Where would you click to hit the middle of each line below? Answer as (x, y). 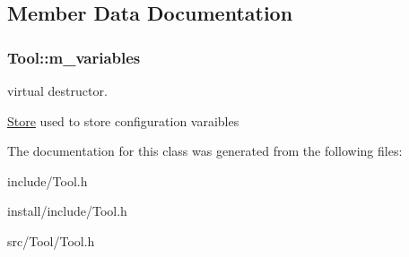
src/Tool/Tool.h (51, 240)
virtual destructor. (57, 90)
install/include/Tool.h (67, 211)
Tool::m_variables (74, 57)
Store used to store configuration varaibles (123, 120)
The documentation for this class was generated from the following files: (205, 151)
